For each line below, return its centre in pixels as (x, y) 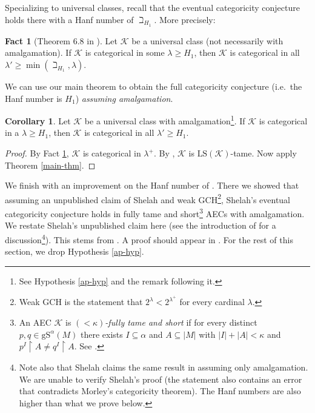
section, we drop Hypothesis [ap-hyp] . (75, 251)
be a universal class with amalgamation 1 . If (165, 120)
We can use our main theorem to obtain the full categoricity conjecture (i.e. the (154, 86)
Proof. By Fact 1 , (37, 153)
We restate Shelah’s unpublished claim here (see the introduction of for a (141, 225)
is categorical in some (125, 52)
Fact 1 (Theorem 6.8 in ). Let (61, 40)
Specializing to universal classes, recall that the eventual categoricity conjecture (152, 7)
